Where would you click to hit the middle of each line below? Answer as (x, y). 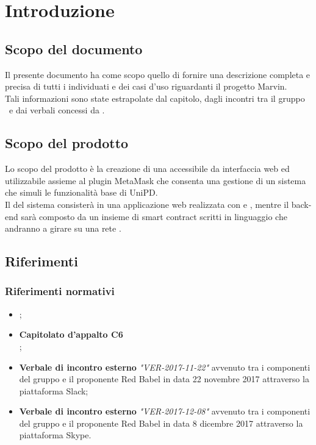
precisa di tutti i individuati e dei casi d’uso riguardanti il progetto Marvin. (146, 86)
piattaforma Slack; (54, 390)
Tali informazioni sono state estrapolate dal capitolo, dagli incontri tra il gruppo (155, 98)
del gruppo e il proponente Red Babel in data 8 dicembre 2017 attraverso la (161, 423)
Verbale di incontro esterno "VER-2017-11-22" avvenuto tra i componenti (165, 367)
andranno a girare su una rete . (63, 228)
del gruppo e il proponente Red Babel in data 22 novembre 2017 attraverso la (164, 379)
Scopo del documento (74, 48)
